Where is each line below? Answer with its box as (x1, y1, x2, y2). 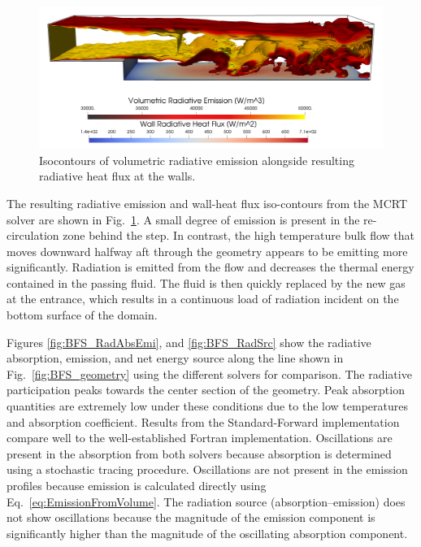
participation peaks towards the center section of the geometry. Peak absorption (7, 381, 405, 398)
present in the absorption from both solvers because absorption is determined (7, 445, 392, 462)
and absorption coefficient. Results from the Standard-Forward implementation (7, 413, 400, 430)
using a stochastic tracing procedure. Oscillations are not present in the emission (7, 461, 408, 478)
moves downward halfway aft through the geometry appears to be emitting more (7, 242, 408, 259)
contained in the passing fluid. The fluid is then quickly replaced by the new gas (7, 274, 406, 291)
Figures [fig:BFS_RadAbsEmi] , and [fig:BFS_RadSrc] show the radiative (7, 333, 371, 350)
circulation (7, 227, 59, 244)
